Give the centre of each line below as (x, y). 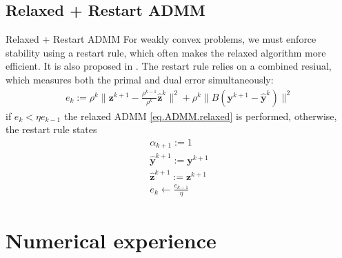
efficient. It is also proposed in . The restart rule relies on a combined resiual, (169, 66)
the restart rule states (51, 129)
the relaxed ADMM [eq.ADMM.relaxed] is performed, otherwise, (200, 116)
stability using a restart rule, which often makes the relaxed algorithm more (166, 52)
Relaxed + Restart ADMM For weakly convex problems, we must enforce (161, 39)
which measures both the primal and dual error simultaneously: (140, 79)
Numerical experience (111, 240)
